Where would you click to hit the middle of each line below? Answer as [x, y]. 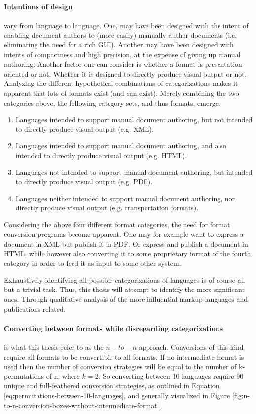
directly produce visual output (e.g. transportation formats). [107, 208]
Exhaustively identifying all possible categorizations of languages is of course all [125, 279]
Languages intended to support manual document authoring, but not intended [134, 119]
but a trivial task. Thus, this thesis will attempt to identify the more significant [124, 289]
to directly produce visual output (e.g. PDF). [84, 182]
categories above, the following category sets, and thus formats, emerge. [112, 103]
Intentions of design [38, 6]
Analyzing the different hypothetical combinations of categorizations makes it [121, 83]
